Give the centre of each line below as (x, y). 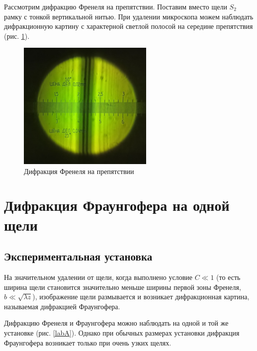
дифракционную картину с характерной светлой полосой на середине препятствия (128, 26)
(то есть (228, 277)
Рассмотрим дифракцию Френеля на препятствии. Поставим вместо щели (116, 6)
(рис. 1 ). (17, 36)
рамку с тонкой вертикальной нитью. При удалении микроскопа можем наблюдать (129, 16)
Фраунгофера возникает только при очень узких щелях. (88, 342)
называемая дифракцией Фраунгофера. (62, 306)
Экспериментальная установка (78, 256)
